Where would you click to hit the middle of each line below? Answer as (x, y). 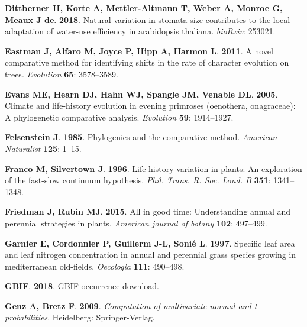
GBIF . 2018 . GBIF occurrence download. (82, 286)
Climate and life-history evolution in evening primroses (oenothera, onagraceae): (150, 106)
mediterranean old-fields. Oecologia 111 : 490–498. (95, 266)
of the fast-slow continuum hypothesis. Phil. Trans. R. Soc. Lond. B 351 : (138, 180)
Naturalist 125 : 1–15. (43, 148)
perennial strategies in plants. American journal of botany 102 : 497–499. (136, 223)
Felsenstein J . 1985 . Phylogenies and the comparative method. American (141, 137)
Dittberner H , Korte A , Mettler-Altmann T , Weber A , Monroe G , (144, 8)
